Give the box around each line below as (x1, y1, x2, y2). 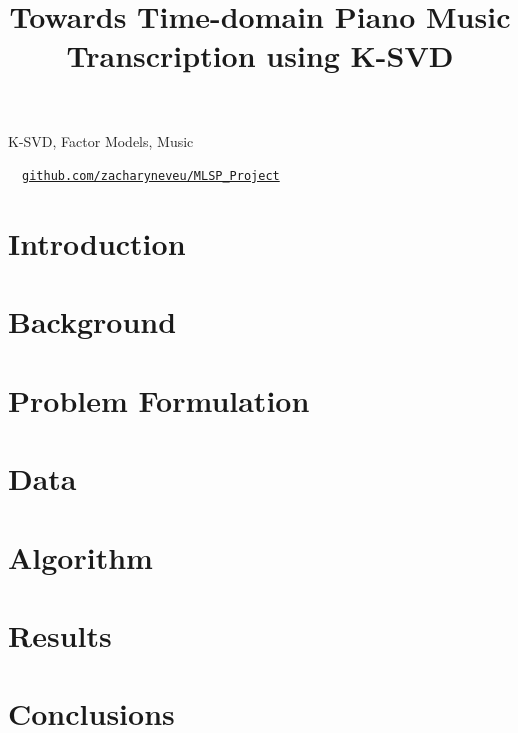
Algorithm (8, 536, 153, 577)
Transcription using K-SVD (66, 35, 454, 76)
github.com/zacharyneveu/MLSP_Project (22, 169, 280, 184)
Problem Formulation (8, 379, 310, 420)
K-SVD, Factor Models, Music (8, 130, 194, 151)
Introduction (8, 223, 186, 263)
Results (8, 614, 112, 655)
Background (8, 301, 177, 342)
